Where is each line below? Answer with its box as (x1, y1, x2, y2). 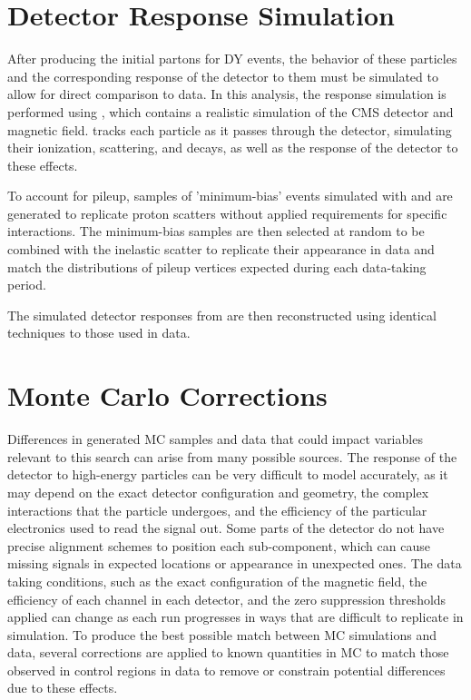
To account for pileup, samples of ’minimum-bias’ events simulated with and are (7, 186, 453, 205)
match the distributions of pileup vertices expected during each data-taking (7, 257, 427, 276)
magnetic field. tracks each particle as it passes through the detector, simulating (7, 120, 452, 139)
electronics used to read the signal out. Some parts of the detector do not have (7, 518, 445, 537)
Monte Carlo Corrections (7, 377, 328, 414)
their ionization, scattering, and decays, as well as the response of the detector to (7, 138, 458, 157)
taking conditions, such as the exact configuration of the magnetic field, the (7, 571, 427, 590)
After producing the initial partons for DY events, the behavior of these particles (7, 49, 457, 68)
